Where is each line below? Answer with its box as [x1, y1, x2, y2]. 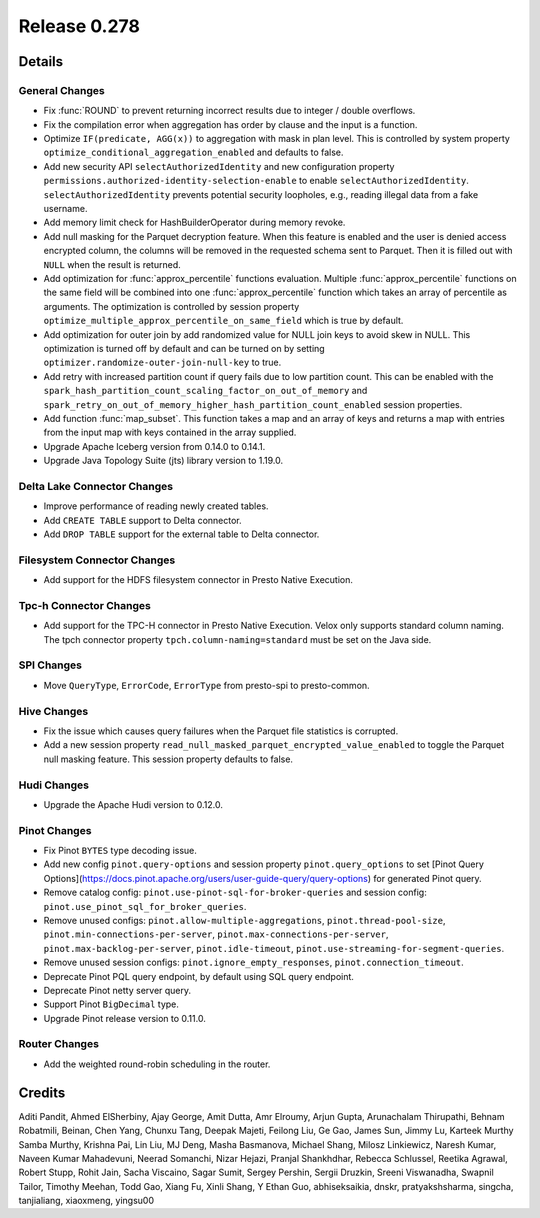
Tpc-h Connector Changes [18, 598, 152, 612]
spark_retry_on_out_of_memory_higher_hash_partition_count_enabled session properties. [43, 398, 463, 410]
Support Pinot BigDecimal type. [43, 998, 180, 1010]
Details [18, 53, 64, 70]
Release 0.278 [18, 15, 140, 37]
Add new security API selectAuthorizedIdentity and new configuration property [43, 160, 395, 172]
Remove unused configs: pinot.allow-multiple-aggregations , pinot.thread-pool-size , [43, 914, 446, 926]
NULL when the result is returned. [43, 258, 182, 270]
